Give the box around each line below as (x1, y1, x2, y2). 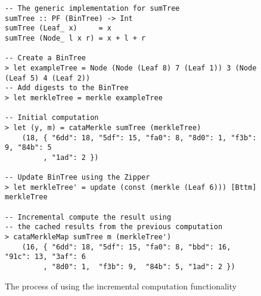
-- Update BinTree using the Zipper (5, 173, 150, 182)
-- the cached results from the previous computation (5, 223, 223, 232)
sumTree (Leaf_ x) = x (5, 24, 111, 33)
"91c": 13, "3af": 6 (5, 252, 86, 261)
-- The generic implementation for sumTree (5, 4, 180, 13)
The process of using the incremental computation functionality (5, 279, 237, 292)
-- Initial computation (5, 113, 99, 122)
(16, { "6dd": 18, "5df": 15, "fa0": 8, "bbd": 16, (21, 242, 231, 251)
